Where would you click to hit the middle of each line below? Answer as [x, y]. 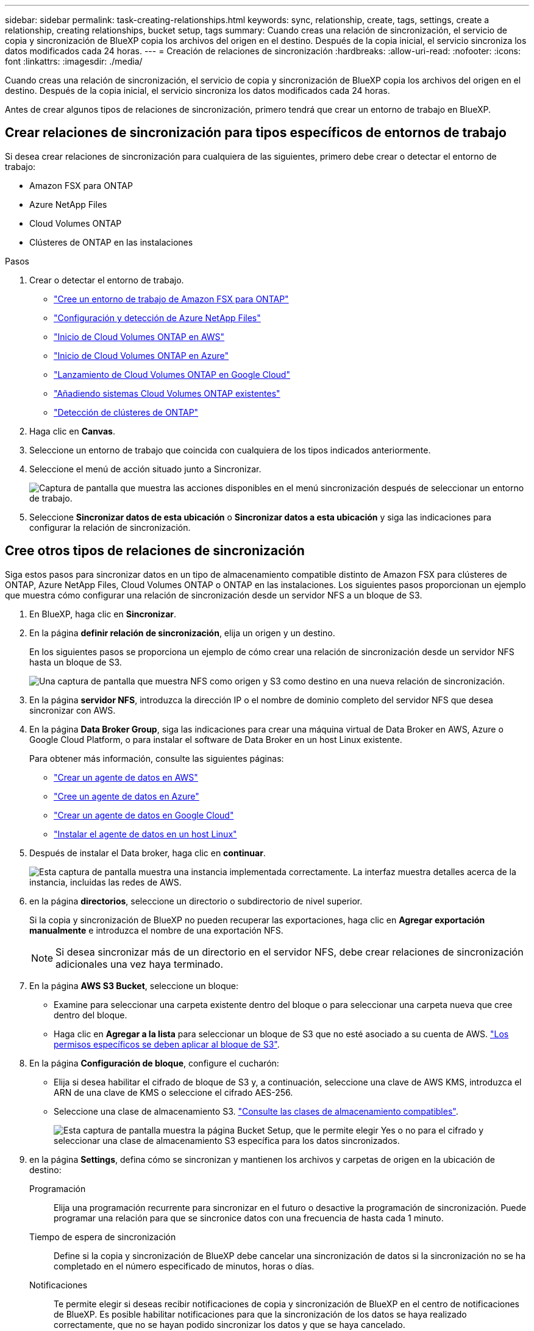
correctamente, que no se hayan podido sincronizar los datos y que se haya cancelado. [230, 1324]
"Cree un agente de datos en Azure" [126, 796]
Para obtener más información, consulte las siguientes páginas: [157, 758]
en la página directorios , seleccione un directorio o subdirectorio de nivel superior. [196, 901]
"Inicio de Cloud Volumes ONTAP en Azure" [141, 355]
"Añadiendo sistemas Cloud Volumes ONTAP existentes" [167, 393]
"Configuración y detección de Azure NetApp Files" [157, 318]
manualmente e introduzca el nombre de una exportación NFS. [156, 930]
